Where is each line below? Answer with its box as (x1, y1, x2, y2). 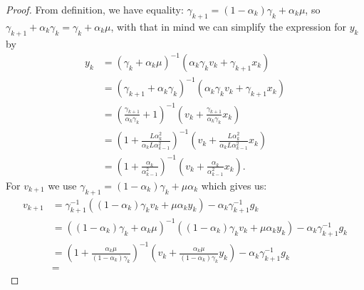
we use (48, 177, 77, 192)
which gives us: (201, 177, 267, 192)
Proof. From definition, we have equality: (6, 2, 184, 16)
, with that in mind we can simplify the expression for (110, 19, 346, 33)
